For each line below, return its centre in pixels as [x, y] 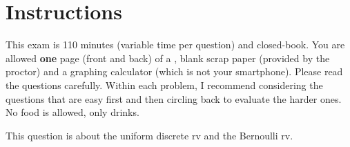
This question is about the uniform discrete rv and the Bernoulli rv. [149, 135]
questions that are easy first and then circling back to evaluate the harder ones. [174, 98]
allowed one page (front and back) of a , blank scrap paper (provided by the [168, 58]
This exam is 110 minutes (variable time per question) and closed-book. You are [175, 45]
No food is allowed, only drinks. [72, 112]
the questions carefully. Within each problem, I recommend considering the [164, 85]
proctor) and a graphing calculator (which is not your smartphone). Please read [174, 71]
